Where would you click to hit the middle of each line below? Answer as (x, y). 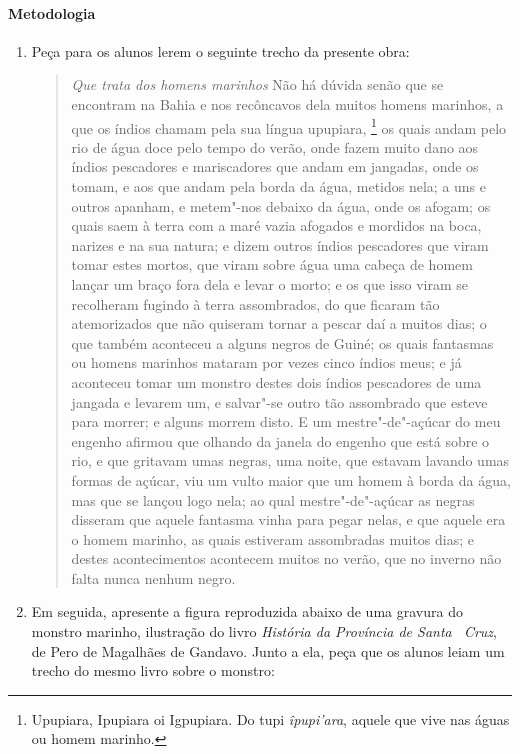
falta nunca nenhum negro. (153, 577)
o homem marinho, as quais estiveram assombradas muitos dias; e (272, 538)
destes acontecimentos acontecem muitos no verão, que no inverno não (286, 558)
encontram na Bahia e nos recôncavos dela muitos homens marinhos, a (287, 103)
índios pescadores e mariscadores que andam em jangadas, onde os (275, 166)
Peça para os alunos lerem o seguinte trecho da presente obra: (220, 50)
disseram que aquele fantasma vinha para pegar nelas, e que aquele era (288, 519)
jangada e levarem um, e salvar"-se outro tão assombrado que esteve (279, 401)
